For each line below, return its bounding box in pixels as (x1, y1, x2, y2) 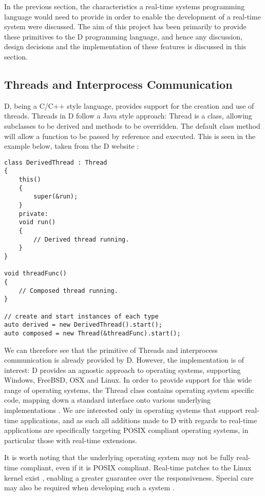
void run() (18, 219, 56, 226)
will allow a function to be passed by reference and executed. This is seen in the (4, 130, 256, 141)
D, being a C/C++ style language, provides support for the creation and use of (4, 100, 254, 111)
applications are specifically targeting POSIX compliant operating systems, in (4, 425, 249, 435)
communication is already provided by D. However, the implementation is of (4, 354, 244, 365)
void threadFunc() (4, 270, 67, 277)
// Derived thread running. (33, 235, 129, 243)
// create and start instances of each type (4, 312, 159, 320)
